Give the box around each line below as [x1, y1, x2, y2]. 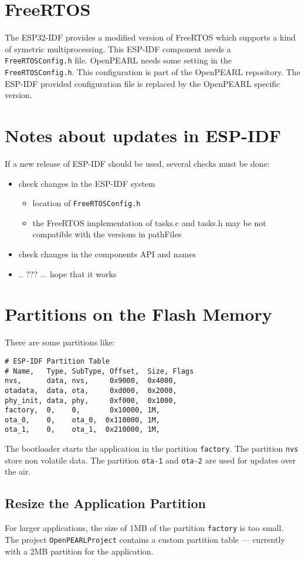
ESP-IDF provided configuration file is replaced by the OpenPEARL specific [5, 77, 280, 89]
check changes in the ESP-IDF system [18, 177, 155, 189]
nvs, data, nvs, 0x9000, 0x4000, [5, 377, 177, 385]
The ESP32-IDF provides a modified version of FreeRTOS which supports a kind [5, 31, 296, 43]
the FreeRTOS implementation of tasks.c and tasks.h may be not [32, 216, 266, 229]
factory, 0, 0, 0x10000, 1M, [5, 406, 160, 415]
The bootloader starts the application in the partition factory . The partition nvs [5, 442, 299, 455]
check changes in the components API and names [18, 247, 196, 260]
